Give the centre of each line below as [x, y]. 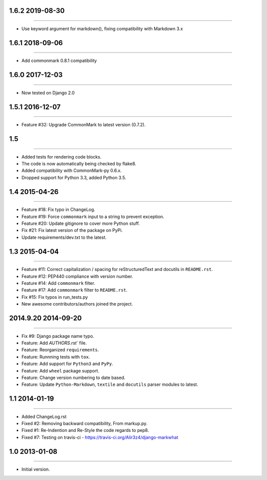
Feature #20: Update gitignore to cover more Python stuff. [81, 223]
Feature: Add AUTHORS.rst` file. [54, 343]
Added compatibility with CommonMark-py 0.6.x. [72, 170]
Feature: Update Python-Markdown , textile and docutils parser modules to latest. [110, 384]
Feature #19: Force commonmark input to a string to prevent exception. [93, 216]
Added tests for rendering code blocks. [61, 157]
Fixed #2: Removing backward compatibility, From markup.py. [85, 424]
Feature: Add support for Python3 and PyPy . [67, 364]
